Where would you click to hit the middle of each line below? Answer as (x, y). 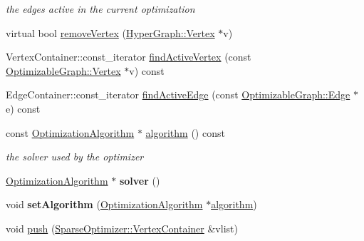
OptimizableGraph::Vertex (63, 70)
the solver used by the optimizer (75, 157)
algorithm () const (185, 132)
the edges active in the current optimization (100, 9)
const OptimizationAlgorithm (70, 132)
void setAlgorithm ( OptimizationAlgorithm (104, 204)
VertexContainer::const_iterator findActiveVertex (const (129, 57)
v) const (147, 70)
